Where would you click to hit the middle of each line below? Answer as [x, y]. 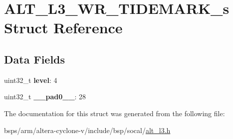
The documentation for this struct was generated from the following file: [115, 113]
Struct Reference [63, 28]
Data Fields [35, 59]
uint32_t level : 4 [31, 80]
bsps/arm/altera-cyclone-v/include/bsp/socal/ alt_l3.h [87, 130]
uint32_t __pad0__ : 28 [45, 97]
